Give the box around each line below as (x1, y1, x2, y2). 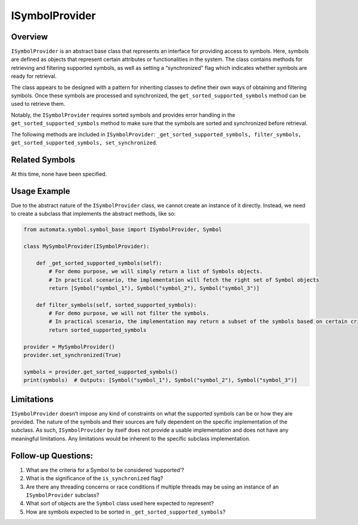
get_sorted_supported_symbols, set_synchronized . (11, 139, 158, 146)
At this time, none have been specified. (11, 170, 107, 178)
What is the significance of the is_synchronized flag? (26, 475, 163, 482)
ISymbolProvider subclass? (26, 491, 100, 499)
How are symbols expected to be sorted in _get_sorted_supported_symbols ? (26, 508, 226, 515)
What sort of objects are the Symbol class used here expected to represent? (26, 500, 214, 507)
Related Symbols (11, 154, 76, 164)
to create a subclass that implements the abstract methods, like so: (11, 210, 176, 218)
